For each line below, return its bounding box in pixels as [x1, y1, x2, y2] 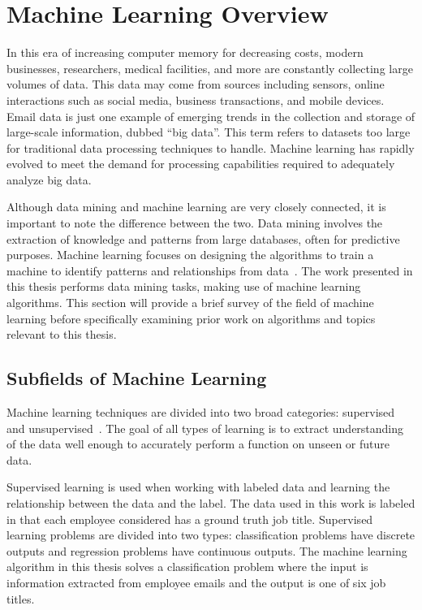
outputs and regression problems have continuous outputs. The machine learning [6, 542, 407, 559]
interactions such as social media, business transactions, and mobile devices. [6, 91, 385, 108]
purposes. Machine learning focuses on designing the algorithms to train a [6, 246, 374, 263]
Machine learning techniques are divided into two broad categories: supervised [6, 404, 395, 421]
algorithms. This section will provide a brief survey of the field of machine [6, 294, 374, 311]
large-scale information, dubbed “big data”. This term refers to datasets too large [6, 123, 411, 141]
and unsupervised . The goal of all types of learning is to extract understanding [6, 419, 404, 436]
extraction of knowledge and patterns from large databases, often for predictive [6, 230, 400, 247]
